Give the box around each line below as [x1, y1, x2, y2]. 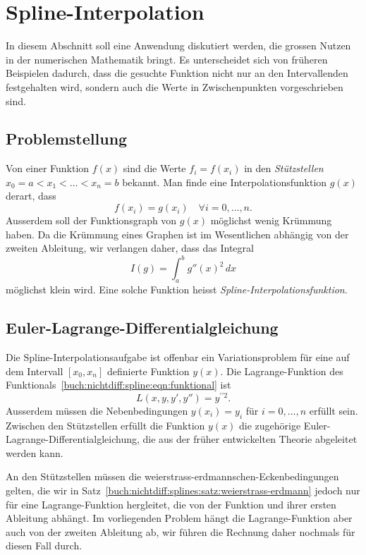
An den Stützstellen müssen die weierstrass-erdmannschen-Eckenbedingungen [6, 469, 339, 484]
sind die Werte [123, 161, 186, 176]
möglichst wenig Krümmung [210, 213, 332, 228]
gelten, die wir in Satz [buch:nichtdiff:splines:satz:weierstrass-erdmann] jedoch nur [6, 482, 360, 497]
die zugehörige [239, 417, 301, 432]
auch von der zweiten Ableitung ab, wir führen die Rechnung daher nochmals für [6, 524, 355, 539]
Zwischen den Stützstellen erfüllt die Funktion [6, 417, 205, 432]
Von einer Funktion [6, 161, 90, 176]
